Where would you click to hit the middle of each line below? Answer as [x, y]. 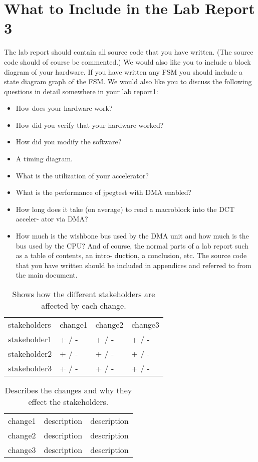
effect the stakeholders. [68, 402]
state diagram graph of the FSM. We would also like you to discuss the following [128, 81]
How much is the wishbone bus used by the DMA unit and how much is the [132, 236]
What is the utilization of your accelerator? [82, 175]
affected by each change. [84, 305]
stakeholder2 [30, 354]
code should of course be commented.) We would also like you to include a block [127, 61]
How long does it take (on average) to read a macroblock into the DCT [125, 209]
